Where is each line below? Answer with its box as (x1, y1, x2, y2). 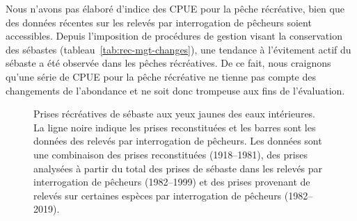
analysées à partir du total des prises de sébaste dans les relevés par (33, 161, 323, 175)
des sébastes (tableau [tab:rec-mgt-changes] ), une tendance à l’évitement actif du (6, 42, 351, 56)
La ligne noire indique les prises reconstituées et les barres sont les (33, 120, 316, 134)
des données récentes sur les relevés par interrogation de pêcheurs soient (6, 15, 312, 29)
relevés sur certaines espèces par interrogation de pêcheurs (33, 188, 282, 202)
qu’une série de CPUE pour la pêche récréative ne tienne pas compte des (6, 69, 317, 83)
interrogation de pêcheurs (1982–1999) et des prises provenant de (33, 174, 310, 189)
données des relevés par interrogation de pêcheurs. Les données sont (33, 133, 322, 148)
